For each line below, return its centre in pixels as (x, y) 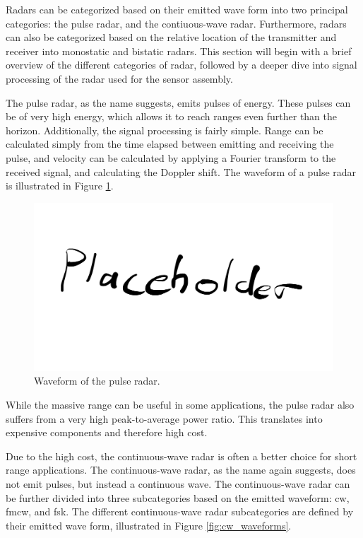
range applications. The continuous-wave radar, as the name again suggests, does (181, 470)
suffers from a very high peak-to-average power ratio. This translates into (164, 418)
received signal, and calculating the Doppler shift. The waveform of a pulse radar (181, 171)
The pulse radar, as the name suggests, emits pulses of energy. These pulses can (178, 102)
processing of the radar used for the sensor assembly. (119, 78)
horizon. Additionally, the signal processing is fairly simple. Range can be (165, 130)
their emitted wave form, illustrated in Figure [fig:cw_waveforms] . (149, 525)
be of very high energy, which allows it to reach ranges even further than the (171, 116)
